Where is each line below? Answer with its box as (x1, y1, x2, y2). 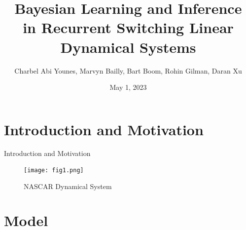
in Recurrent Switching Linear (23, 17, 234, 38)
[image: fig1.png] (24, 167, 84, 174)
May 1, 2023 (109, 82, 147, 92)
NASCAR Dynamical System (24, 181, 112, 191)
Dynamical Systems (60, 37, 196, 57)
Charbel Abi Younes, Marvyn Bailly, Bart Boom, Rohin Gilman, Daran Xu (14, 65, 242, 76)
